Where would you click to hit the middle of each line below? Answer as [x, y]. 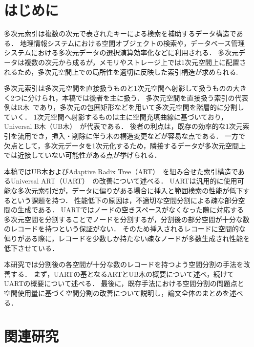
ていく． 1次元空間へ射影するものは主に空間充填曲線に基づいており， [116, 116]
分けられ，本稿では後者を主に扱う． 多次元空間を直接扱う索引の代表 [138, 97]
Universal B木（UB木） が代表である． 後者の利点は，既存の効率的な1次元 [123, 126]
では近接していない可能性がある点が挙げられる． [83, 155]
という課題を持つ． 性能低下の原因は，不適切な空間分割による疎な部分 [124, 200]
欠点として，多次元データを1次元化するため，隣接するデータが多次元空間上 [125, 145]
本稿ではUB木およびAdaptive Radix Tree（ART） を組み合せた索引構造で [121, 171]
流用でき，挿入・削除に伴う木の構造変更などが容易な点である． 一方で [131, 136]
